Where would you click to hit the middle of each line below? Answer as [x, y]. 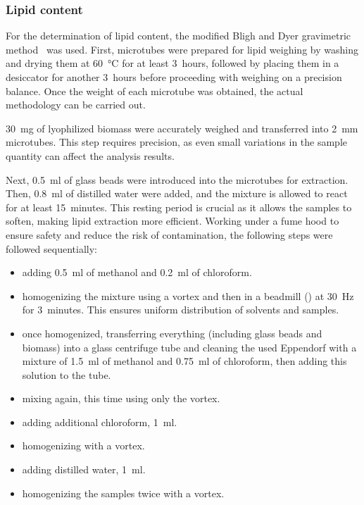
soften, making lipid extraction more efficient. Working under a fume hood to [172, 221]
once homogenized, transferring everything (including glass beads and [172, 333]
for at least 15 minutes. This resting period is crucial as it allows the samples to [179, 207]
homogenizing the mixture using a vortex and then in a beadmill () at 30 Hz [188, 295]
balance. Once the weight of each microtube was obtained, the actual [155, 91]
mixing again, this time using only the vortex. [121, 398]
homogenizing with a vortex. [83, 445]
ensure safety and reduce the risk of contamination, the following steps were [169, 234]
